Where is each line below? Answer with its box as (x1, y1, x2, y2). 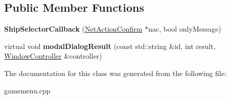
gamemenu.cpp (4, 85, 51, 95)
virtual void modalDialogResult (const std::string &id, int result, (4, 40, 216, 51)
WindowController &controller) (4, 51, 102, 61)
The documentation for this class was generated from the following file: (4, 67, 226, 78)
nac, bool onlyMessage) (148, 23, 221, 34)
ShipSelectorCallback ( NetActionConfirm (4, 23, 143, 34)
